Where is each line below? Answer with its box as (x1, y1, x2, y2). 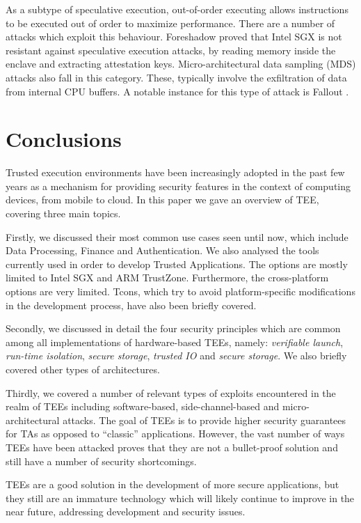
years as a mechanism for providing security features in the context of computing (6, 178, 351, 193)
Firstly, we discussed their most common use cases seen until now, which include (6, 229, 348, 244)
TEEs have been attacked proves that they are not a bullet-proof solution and (6, 439, 338, 454)
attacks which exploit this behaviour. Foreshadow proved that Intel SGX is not (6, 29, 342, 44)
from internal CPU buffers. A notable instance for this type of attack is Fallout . (6, 84, 349, 98)
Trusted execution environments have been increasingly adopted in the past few (6, 165, 345, 180)
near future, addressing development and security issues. (6, 504, 246, 519)
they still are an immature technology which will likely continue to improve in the (6, 490, 355, 505)
